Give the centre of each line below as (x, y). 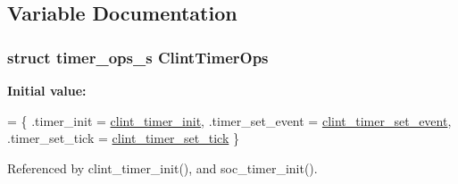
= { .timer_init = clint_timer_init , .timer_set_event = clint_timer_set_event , (229, 120)
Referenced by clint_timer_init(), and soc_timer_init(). (162, 167)
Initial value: (47, 90)
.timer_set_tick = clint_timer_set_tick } (123, 138)
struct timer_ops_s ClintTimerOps (138, 57)
